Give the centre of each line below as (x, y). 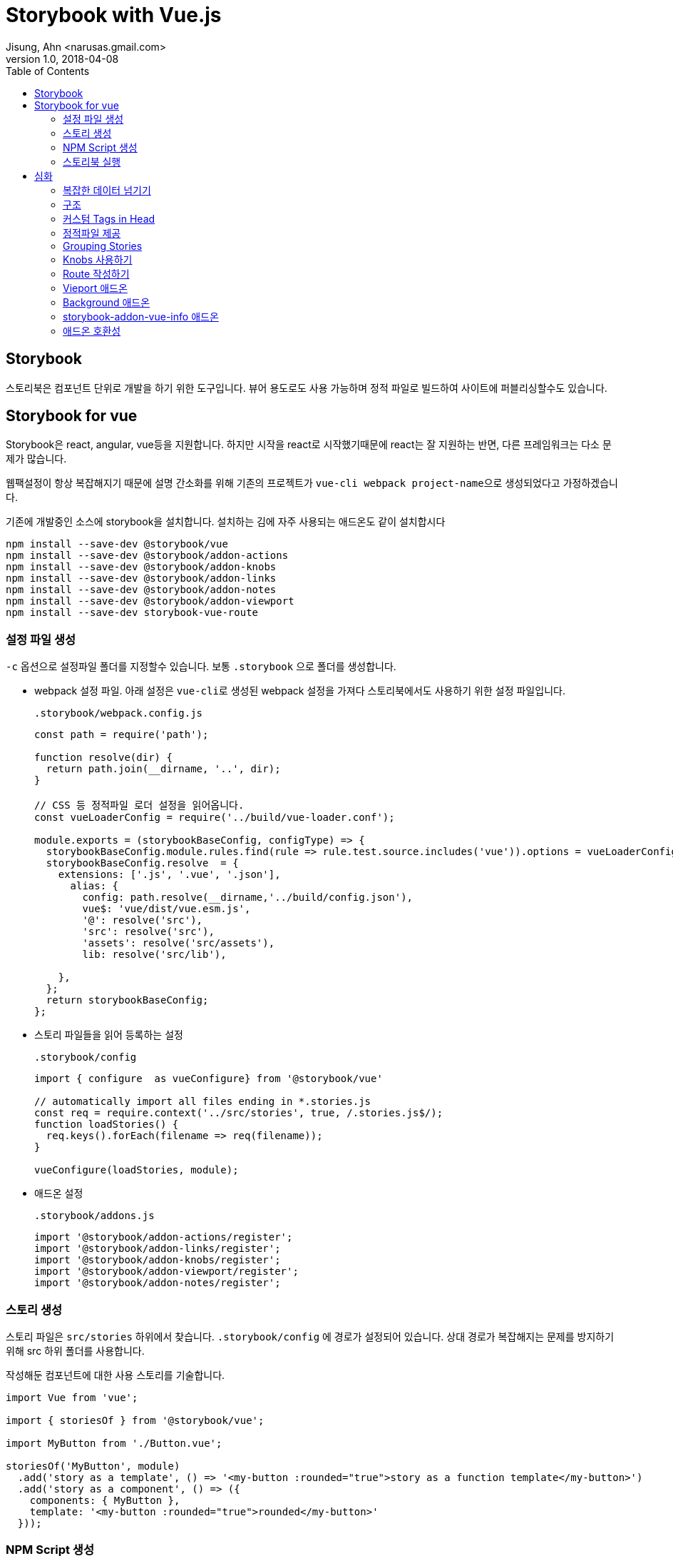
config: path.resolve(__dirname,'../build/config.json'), (248, 898)
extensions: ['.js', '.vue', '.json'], (169, 875)
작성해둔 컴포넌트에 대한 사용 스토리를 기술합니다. (115, 1375)
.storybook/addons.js (94, 1216)
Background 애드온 (107, 302)
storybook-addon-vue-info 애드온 (141, 316)
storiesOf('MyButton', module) (93, 1466)
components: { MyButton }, (105, 1500)
